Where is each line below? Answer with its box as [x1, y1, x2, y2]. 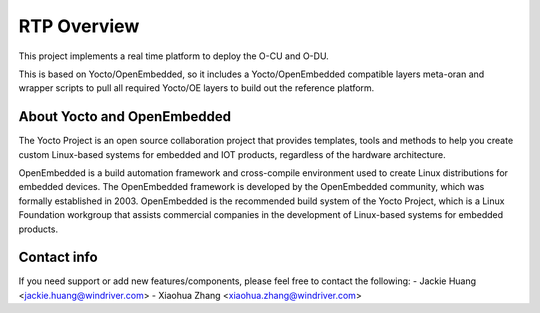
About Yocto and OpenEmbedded [18, 108, 232, 125]
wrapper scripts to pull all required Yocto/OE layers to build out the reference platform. [18, 82, 375, 94]
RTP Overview [18, 15, 140, 37]
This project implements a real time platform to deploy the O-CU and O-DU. [18, 50, 329, 62]
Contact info [18, 249, 99, 266]
